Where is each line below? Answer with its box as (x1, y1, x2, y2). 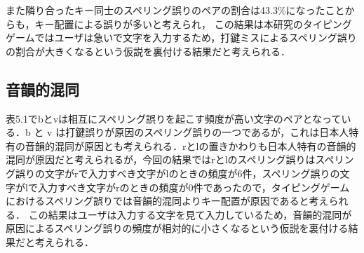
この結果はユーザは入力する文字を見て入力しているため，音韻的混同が (28, 207, 352, 221)
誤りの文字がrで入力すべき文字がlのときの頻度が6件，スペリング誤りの (15, 165, 340, 180)
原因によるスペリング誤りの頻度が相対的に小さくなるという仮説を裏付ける (6, 221, 349, 235)
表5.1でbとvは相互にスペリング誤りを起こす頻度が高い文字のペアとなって (6, 111, 342, 125)
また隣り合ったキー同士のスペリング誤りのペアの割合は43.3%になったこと (6, 3, 345, 17)
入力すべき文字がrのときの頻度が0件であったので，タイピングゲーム (37, 179, 350, 194)
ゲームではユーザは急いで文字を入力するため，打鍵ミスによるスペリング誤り (6, 30, 357, 45)
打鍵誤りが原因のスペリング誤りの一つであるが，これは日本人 (65, 125, 349, 139)
